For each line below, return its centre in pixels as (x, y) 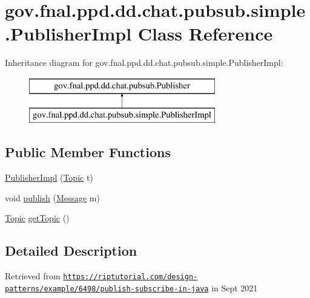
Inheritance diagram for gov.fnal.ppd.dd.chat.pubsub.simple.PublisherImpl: (144, 63)
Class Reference (205, 34)
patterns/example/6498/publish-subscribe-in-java (107, 289)
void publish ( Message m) (52, 197)
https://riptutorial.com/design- (130, 277)
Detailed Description (71, 251)
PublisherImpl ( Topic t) (49, 177)
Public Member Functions (88, 152)
